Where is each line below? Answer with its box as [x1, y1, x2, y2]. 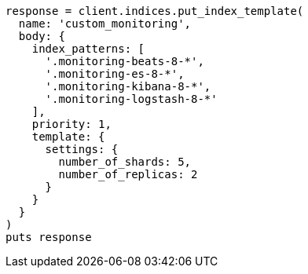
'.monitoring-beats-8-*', [45, 55, 204, 68]
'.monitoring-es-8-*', [45, 68, 185, 80]
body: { [18, 30, 65, 42]
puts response [5, 231, 92, 243]
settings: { [45, 143, 119, 155]
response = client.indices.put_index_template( [5, 5, 304, 17]
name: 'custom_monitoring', [18, 17, 192, 30]
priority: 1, [31, 118, 112, 130]
